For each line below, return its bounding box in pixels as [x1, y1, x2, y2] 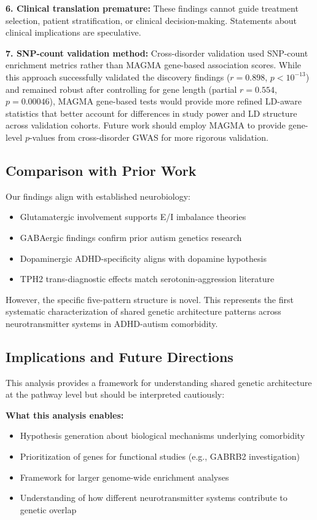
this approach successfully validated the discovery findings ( [6, 70, 230, 83]
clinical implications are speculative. [6, 26, 141, 39]
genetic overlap [20, 503, 77, 516]
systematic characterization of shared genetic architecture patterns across [6, 305, 281, 318]
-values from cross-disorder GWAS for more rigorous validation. [29, 130, 268, 143]
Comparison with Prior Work [6, 160, 197, 179]
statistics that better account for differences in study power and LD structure [6, 106, 297, 119]
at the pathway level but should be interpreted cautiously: [6, 388, 225, 401]
